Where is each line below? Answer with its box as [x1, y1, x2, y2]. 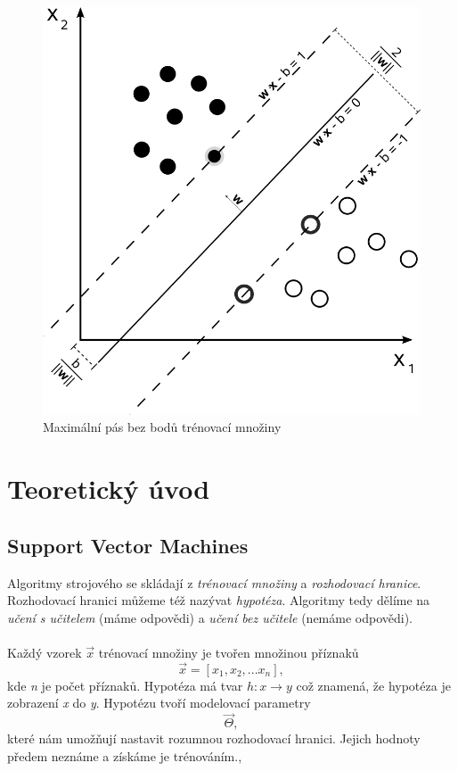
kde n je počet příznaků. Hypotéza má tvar [7, 676, 243, 694]
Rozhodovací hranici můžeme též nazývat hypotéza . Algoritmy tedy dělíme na [7, 591, 430, 609]
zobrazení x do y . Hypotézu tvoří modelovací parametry [7, 693, 311, 712]
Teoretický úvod [7, 470, 210, 507]
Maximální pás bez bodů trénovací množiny [43, 418, 282, 436]
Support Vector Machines [7, 531, 249, 559]
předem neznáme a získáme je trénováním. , [7, 746, 242, 765]
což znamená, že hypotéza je [296, 676, 451, 694]
